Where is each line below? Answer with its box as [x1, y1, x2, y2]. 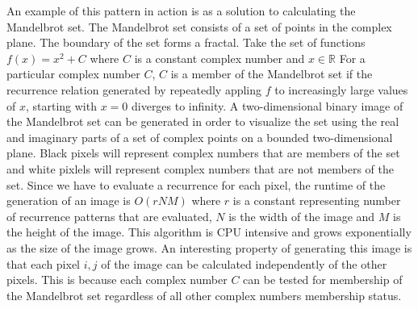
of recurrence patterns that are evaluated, [6, 207, 212, 224]
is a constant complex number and [134, 49, 305, 66]
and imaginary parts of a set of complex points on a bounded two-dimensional [6, 128, 393, 145]
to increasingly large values [274, 81, 408, 98]
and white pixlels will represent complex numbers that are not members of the [6, 160, 394, 177]
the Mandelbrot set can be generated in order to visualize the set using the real [6, 113, 399, 130]
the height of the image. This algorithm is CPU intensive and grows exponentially [6, 223, 412, 240]
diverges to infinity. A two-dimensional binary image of [131, 97, 403, 114]
